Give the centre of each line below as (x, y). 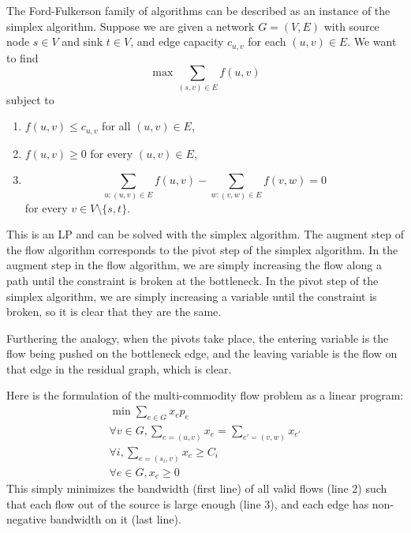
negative (26, 519)
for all (116, 126)
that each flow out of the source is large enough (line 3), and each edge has (188, 503)
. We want (372, 41)
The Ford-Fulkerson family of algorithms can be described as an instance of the (198, 10)
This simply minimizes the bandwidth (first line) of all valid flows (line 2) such (197, 488)
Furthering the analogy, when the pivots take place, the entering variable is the (198, 338)
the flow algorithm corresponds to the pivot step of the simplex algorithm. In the (202, 249)
